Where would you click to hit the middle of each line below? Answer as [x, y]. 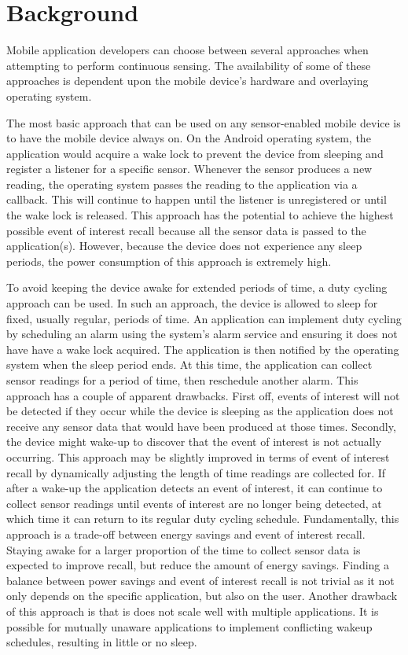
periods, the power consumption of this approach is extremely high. [169, 261]
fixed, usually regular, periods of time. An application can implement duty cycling [204, 318]
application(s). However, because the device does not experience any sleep [184, 246]
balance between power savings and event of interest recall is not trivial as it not [200, 580]
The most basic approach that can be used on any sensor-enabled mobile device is [204, 122]
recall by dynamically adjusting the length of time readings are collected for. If [196, 472]
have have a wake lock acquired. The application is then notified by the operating [203, 349]
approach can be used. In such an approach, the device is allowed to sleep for [192, 303]
